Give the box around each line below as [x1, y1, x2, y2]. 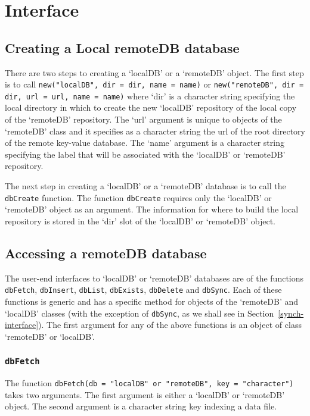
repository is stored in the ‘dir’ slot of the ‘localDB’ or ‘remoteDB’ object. [5, 214, 275, 227]
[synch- [278, 306, 304, 319]
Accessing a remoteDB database [5, 243, 207, 262]
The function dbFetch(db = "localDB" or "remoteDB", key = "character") [5, 377, 294, 389]
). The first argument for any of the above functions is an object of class [38, 318, 302, 331]
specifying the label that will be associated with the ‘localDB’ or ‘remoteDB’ [5, 148, 286, 160]
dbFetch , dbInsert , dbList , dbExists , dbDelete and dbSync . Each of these [5, 283, 282, 296]
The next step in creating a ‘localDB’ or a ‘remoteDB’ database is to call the [5, 180, 286, 192]
